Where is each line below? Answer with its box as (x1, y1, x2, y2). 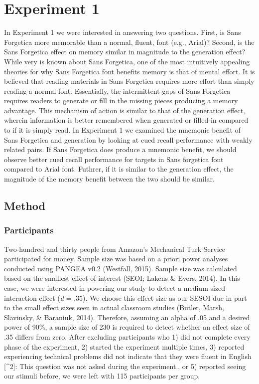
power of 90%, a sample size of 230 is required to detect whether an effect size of (4, 322, 250, 332)
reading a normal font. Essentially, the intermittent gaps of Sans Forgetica (4, 85, 231, 96)
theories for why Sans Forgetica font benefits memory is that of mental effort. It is (4, 66, 255, 76)
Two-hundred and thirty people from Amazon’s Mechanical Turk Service (4, 243, 226, 254)
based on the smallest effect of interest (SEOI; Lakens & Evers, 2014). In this (4, 273, 240, 283)
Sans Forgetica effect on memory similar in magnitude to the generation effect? (4, 46, 246, 57)
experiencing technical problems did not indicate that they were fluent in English (4, 351, 252, 362)
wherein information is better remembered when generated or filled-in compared (4, 115, 249, 125)
